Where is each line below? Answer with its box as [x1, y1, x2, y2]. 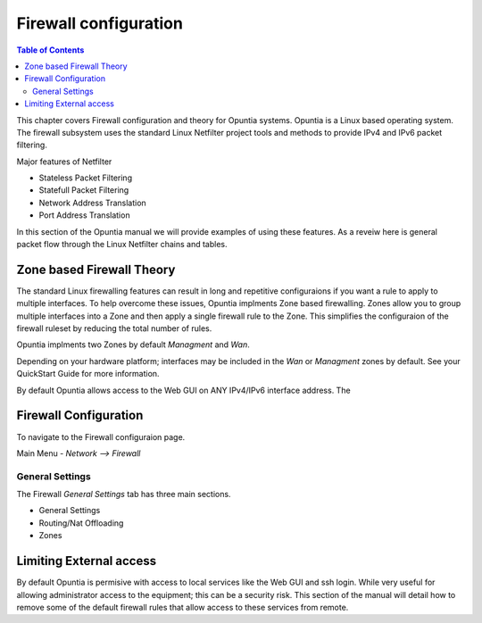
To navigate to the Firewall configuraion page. [16, 431, 186, 442]
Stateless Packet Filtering [38, 172, 133, 183]
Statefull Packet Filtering [38, 185, 129, 195]
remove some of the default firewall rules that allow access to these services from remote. [16, 602, 349, 612]
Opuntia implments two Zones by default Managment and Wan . [16, 339, 250, 350]
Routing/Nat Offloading [38, 518, 124, 528]
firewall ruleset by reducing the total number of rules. [16, 323, 212, 334]
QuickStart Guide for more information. [16, 369, 160, 379]
